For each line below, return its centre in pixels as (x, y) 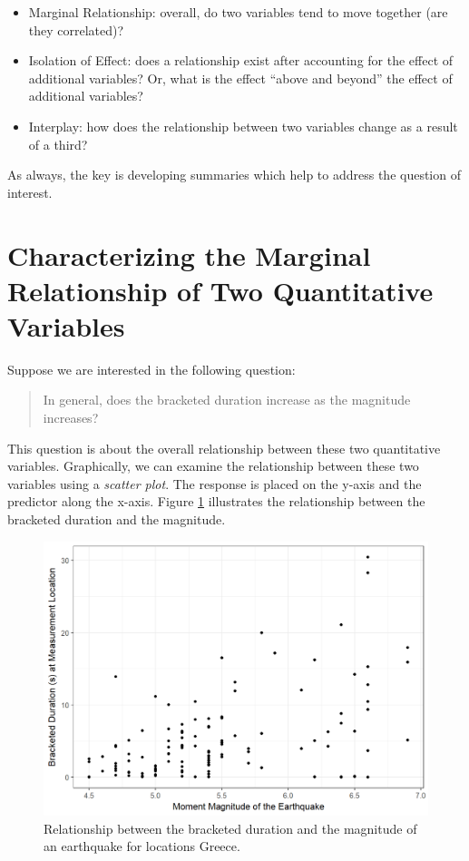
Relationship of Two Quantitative (220, 290)
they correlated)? (76, 29)
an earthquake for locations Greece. (142, 846)
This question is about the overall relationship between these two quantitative (224, 448)
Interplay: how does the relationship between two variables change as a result (243, 126)
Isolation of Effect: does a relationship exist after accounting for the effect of (241, 60)
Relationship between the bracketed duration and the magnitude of (230, 828)
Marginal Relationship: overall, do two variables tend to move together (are (238, 12)
